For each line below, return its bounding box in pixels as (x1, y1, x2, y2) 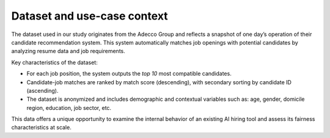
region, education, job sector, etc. (26, 104, 112, 111)
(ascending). (26, 87, 59, 94)
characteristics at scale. (11, 124, 71, 131)
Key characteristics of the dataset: (11, 59, 98, 66)
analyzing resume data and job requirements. (11, 48, 125, 55)
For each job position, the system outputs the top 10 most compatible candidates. (26, 70, 232, 78)
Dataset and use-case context (11, 9, 168, 23)
